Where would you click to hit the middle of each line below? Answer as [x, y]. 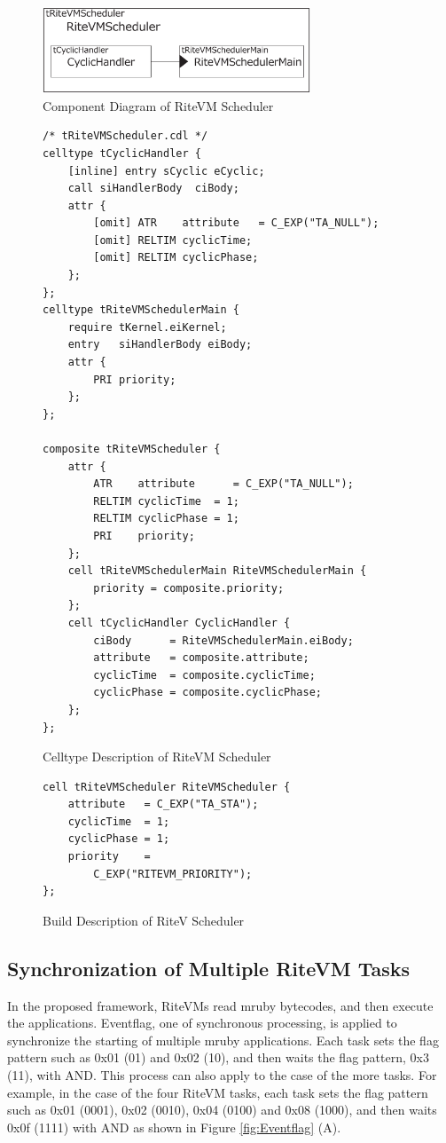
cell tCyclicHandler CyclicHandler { [179, 623]
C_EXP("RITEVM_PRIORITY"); [173, 874]
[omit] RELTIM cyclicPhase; [176, 258]
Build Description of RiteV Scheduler [144, 920]
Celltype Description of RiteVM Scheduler [157, 757]
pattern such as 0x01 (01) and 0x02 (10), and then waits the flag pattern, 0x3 [218, 1057]
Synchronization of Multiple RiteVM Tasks [208, 968]
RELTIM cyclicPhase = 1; [166, 519]
